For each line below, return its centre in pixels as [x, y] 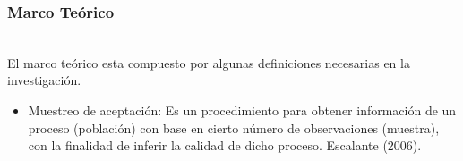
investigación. [44, 80]
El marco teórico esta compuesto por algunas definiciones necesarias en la [209, 62]
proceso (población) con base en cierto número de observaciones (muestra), [234, 127]
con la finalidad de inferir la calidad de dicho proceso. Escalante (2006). [225, 145]
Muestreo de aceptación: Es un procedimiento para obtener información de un [242, 110]
